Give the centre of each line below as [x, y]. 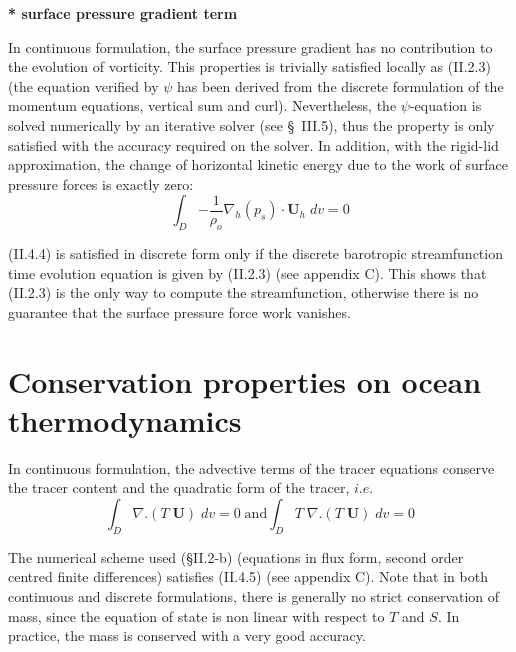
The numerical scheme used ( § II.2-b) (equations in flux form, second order [236, 556]
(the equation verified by [83, 85]
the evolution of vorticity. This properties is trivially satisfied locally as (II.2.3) [249, 66]
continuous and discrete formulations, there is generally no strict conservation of [254, 596]
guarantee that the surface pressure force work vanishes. [179, 311]
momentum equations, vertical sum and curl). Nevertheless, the [202, 105]
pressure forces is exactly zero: [101, 183]
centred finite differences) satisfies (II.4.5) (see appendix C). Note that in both [248, 576]
